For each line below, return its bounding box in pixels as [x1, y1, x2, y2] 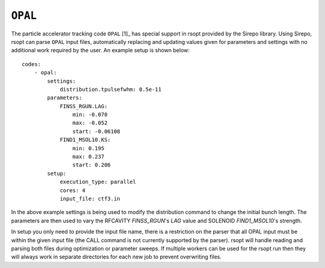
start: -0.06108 [72, 128, 120, 135]
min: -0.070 [72, 111, 108, 118]
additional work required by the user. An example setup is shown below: [11, 47, 190, 54]
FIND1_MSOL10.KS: [60, 136, 111, 144]
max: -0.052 [72, 120, 108, 126]
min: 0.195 [72, 145, 105, 151]
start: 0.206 [72, 162, 111, 168]
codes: [22, 61, 42, 67]
